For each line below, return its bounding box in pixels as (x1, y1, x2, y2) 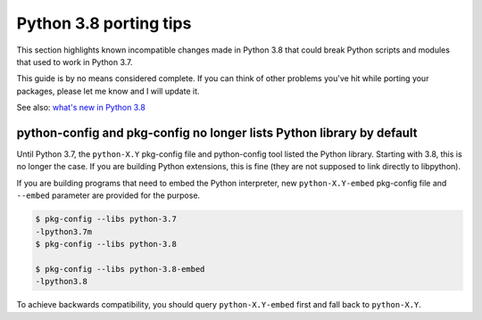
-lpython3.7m (35, 226, 93, 236)
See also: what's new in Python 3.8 (16, 103, 146, 113)
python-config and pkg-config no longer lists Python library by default (16, 125, 418, 140)
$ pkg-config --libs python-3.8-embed (35, 264, 205, 274)
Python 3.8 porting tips (16, 13, 192, 33)
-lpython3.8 (35, 276, 88, 287)
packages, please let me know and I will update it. (16, 86, 200, 96)
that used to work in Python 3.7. (16, 56, 133, 67)
